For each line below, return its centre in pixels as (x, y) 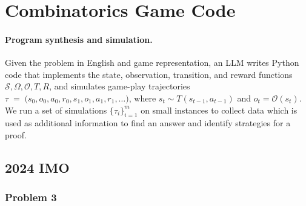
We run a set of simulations (56, 110)
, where (142, 98)
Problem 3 (31, 197)
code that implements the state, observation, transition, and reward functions (149, 74)
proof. (16, 134)
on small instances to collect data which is (219, 110)
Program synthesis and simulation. (79, 39)
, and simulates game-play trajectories (120, 86)
